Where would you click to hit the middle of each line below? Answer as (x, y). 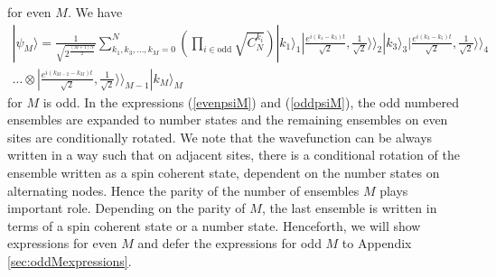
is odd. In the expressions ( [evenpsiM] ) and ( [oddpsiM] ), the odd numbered (251, 102)
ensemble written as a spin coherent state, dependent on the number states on (224, 173)
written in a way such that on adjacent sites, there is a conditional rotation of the (234, 155)
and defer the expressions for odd (229, 243)
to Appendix (377, 243)
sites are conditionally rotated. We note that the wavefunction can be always (220, 137)
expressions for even (62, 243)
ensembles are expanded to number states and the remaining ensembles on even (228, 120)
